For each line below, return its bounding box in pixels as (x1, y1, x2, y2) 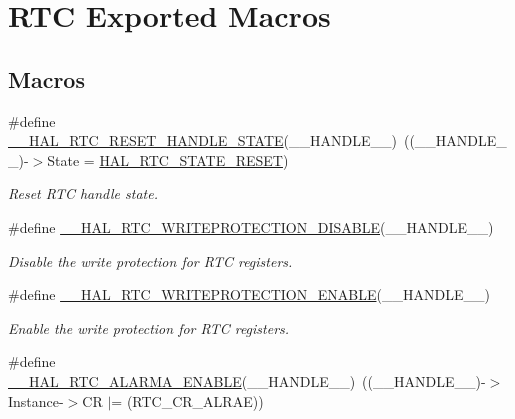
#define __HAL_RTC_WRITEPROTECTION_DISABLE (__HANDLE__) (8, 216, 494, 237)
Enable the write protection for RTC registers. (8, 317, 290, 338)
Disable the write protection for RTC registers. (8, 250, 293, 271)
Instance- (8, 390, 64, 411)
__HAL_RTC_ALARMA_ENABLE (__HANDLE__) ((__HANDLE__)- (8, 370, 486, 391)
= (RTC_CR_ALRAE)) (111, 390, 264, 411)
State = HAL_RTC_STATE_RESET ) (47, 149, 289, 170)
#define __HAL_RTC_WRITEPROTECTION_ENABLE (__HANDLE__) (8, 284, 490, 305)
